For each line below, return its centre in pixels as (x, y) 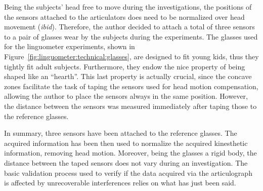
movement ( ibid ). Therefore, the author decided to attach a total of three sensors (129, 27)
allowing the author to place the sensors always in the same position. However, (126, 96)
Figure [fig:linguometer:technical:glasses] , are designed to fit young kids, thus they (131, 56)
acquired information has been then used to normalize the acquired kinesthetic (126, 143)
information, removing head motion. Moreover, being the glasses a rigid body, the (130, 153)
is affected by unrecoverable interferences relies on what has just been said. (120, 183)
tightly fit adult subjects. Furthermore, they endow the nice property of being (125, 66)
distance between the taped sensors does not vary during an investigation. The (126, 162)
